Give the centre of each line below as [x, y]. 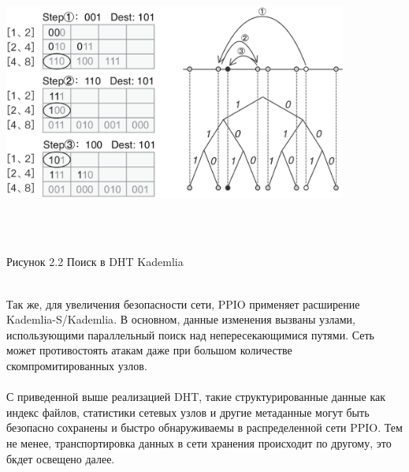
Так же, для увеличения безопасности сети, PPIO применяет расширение [183, 303]
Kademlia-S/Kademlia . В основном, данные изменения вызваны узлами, [181, 319]
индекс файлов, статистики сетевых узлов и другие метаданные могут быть [188, 412]
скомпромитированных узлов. [77, 366]
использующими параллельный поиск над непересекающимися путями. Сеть [190, 334]
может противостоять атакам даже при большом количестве [149, 350]
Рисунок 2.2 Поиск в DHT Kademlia [95, 262]
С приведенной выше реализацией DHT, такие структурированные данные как [196, 397]
